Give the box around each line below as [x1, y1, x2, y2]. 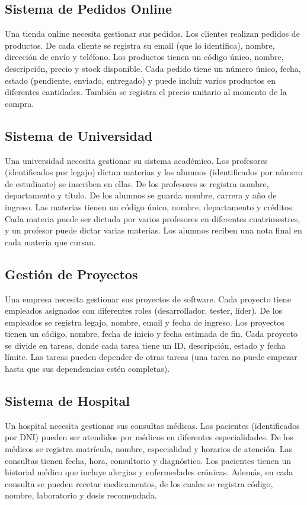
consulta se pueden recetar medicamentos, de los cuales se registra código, [5, 477, 273, 490]
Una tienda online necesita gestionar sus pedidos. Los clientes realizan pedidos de [5, 27, 300, 40]
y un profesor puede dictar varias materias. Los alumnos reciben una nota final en [5, 224, 302, 236]
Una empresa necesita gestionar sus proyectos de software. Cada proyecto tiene [5, 292, 291, 305]
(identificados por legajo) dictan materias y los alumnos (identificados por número [5, 166, 303, 178]
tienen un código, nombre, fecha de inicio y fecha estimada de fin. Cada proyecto [5, 327, 298, 340]
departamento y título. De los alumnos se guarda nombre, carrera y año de [5, 189, 277, 201]
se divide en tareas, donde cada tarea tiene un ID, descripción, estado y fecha [5, 339, 286, 351]
